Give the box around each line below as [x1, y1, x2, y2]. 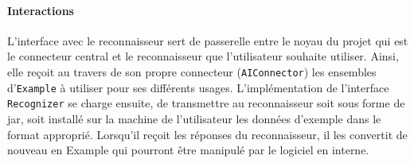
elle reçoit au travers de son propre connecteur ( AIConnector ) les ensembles [7, 63, 377, 80]
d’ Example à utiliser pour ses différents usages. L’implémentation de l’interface [7, 79, 389, 95]
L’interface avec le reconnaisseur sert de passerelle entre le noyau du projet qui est [7, 32, 408, 49]
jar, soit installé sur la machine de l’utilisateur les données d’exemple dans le [7, 110, 381, 126]
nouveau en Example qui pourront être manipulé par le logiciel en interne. [7, 142, 369, 158]
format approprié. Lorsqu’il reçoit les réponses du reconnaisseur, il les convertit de [7, 126, 408, 142]
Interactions [7, 2, 74, 18]
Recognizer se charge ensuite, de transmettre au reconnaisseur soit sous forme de [7, 95, 405, 111]
